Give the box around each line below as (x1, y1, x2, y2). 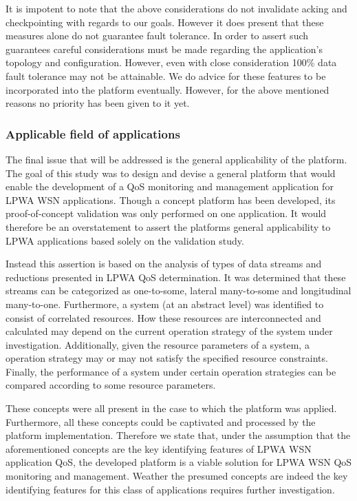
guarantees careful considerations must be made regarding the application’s (6, 41, 323, 56)
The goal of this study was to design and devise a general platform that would (6, 165, 336, 180)
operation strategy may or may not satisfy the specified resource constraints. (6, 351, 328, 365)
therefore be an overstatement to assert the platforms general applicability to (6, 219, 331, 234)
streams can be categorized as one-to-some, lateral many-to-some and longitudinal (6, 283, 351, 298)
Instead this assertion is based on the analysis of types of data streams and (6, 256, 322, 271)
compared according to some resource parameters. (6, 378, 216, 392)
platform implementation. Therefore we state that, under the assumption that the (6, 428, 351, 442)
